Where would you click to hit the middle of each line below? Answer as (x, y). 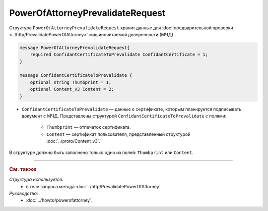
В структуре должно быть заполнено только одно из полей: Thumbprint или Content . (101, 152)
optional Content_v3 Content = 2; (72, 89)
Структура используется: (36, 180)
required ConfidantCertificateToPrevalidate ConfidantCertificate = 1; (119, 55)
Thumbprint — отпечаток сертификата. (89, 127)
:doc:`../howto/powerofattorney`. (59, 200)
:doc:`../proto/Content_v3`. (73, 141)
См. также (23, 169)
